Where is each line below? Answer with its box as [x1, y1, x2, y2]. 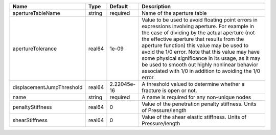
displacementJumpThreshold [12, 84, 83, 91]
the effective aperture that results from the [141, 36, 244, 42]
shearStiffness [12, 117, 48, 124]
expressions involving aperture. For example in [141, 23, 254, 30]
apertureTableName [12, 10, 61, 16]
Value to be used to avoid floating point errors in [141, 16, 258, 23]
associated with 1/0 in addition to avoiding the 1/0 [141, 67, 261, 74]
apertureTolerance [12, 45, 57, 52]
